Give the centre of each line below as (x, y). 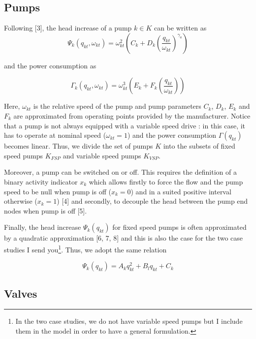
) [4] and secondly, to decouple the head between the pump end (152, 201)
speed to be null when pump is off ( (58, 191)
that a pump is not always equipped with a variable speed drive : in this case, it (125, 125)
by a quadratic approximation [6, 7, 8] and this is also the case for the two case (124, 238)
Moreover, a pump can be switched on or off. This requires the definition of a (120, 172)
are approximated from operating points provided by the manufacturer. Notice (132, 115)
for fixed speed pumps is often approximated (179, 227)
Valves (21, 293)
